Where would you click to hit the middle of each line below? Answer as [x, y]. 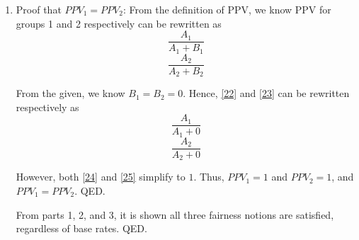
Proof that [39, 9]
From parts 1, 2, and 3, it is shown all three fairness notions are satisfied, [175, 214]
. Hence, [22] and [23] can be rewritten [266, 93]
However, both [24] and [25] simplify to [101, 177]
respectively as [47, 107]
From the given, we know [70, 93]
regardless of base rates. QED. [81, 228]
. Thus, [209, 177]
